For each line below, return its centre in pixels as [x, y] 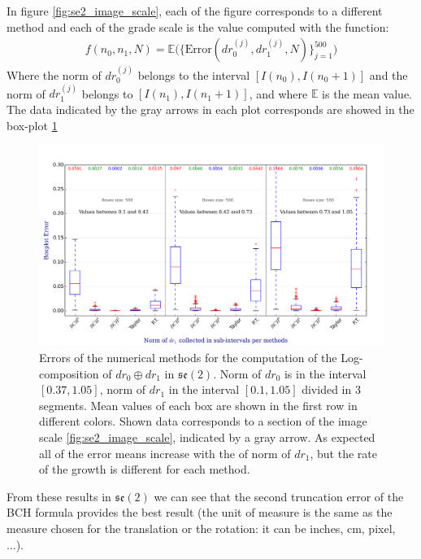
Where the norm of [54, 75]
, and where [278, 93]
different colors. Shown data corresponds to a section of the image [203, 421]
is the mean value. [367, 93]
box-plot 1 [32, 125]
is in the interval [325, 373]
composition [69, 373]
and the [388, 75]
